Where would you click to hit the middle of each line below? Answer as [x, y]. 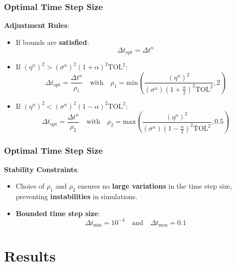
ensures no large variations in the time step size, [155, 186]
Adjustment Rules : [37, 25]
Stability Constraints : [42, 169]
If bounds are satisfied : [52, 42]
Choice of [30, 186]
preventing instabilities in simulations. [77, 196]
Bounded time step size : [58, 213]
